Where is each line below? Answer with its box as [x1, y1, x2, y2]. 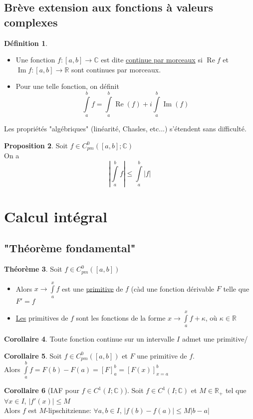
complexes [4, 14, 58, 29]
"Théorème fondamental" [4, 240, 136, 256]
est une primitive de [62, 283, 123, 294]
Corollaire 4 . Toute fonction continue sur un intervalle [4, 333, 175, 344]
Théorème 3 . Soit [4, 264, 62, 274]
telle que [223, 283, 250, 294]
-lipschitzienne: [46, 405, 91, 416]
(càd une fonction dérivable [131, 283, 215, 294]
